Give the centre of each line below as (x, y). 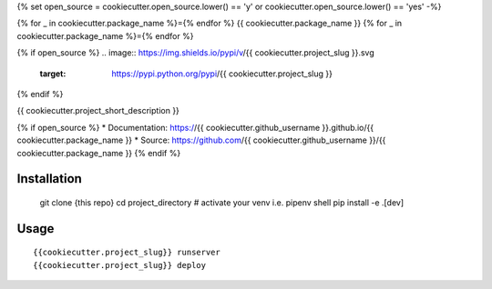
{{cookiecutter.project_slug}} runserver (127, 253)
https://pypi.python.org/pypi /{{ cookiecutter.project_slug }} (222, 74)
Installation (49, 179)
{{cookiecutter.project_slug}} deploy (120, 265)
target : (53, 74)
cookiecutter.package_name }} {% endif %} (99, 153)
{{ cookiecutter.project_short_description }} (98, 111)
